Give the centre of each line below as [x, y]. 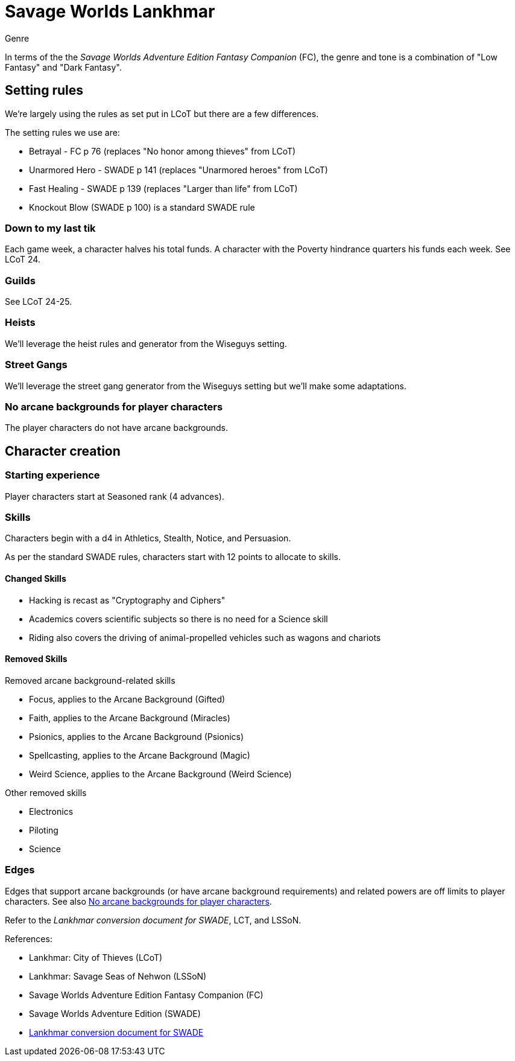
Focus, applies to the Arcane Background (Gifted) [127, 699]
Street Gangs [36, 365]
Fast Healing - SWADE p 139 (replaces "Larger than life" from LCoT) [163, 188]
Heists [20, 323]
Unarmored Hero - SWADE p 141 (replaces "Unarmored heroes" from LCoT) [179, 170]
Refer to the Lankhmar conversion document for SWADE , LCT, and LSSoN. [153, 920]
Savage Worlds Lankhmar [110, 11]
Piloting [44, 830]
